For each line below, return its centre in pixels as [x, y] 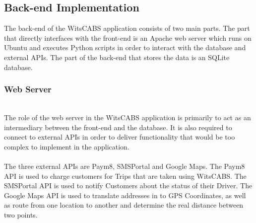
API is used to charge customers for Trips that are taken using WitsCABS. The [125, 176]
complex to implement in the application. [67, 146]
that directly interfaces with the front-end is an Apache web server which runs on [128, 37]
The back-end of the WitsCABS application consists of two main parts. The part [127, 28]
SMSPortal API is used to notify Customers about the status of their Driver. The [128, 186]
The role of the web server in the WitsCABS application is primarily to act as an [128, 117]
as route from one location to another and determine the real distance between [124, 205]
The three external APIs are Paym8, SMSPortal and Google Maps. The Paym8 [125, 166]
